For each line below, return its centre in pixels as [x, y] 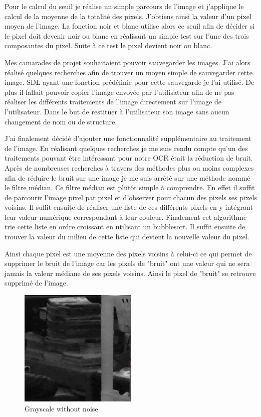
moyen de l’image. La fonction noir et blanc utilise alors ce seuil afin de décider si [130, 26]
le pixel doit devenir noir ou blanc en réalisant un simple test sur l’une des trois [127, 35]
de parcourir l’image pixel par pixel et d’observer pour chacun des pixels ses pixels [131, 197]
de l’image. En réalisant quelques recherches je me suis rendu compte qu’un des [126, 148]
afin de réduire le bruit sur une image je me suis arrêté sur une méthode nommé [127, 177]
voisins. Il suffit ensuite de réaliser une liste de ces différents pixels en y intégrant [129, 207]
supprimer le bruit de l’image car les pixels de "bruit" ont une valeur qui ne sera [127, 263]
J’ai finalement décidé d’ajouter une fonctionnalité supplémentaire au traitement [128, 138]
